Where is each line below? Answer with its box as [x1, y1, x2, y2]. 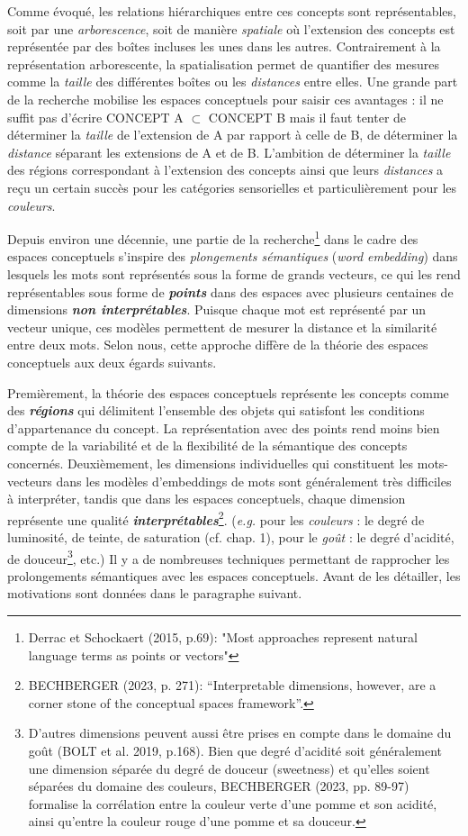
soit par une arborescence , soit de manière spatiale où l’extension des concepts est [7, 19, 455, 38]
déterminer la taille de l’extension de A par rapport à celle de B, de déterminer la [7, 125, 458, 144]
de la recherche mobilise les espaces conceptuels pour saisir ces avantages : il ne [7, 89, 444, 108]
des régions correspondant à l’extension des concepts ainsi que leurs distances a [7, 160, 444, 179]
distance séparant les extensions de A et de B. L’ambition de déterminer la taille [7, 142, 451, 161]
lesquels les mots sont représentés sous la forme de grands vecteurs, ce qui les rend [7, 264, 461, 283]
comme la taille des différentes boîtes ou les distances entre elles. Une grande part [7, 72, 458, 91]
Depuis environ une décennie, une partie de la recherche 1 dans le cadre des [7, 227, 418, 248]
